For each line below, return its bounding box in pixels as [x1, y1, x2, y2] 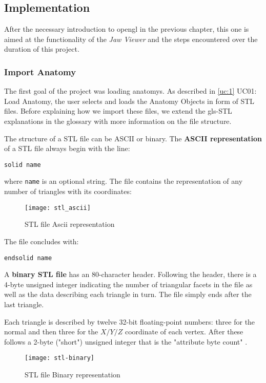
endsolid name [4, 254, 52, 262]
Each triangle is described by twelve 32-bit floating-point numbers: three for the [4, 316, 255, 327]
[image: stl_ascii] [25, 204, 91, 211]
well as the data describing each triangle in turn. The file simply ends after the [4, 289, 252, 300]
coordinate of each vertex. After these [125, 326, 243, 337]
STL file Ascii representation [25, 219, 115, 229]
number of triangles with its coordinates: [4, 186, 132, 197]
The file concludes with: [4, 236, 79, 246]
